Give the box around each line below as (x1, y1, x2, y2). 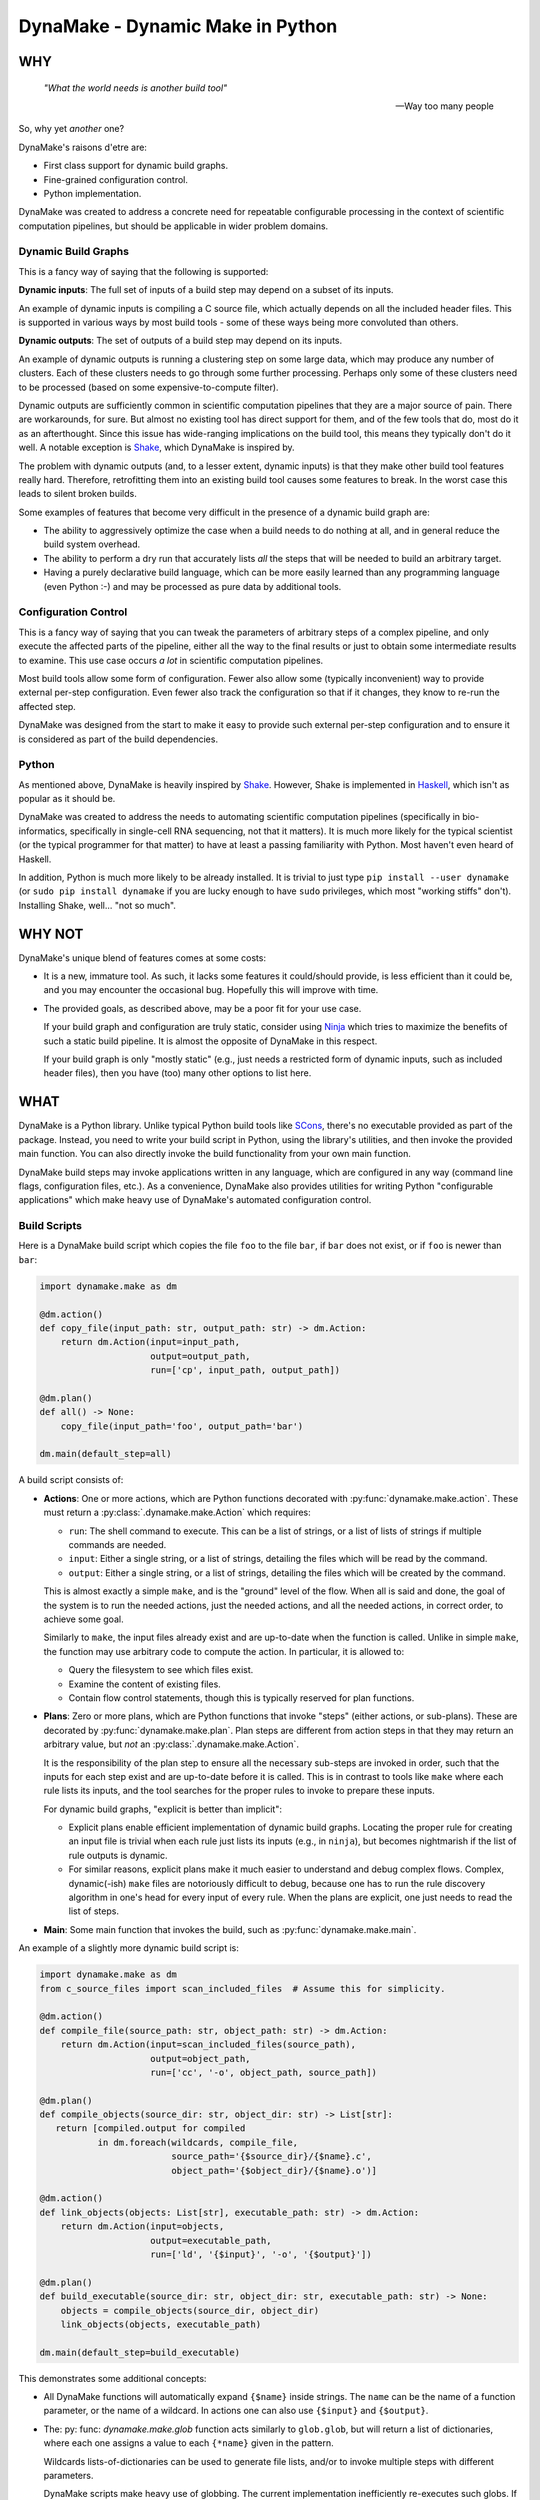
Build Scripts (18, 1219, 82, 1233)
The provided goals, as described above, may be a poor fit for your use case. (43, 1002, 362, 1014)
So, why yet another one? (18, 123, 125, 135)
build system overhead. (43, 538, 141, 550)
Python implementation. (43, 187, 142, 199)
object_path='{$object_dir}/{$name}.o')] (171, 2165, 378, 2176)
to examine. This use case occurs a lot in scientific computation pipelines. (18, 654, 324, 666)
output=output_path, (150, 1350, 251, 1362)
